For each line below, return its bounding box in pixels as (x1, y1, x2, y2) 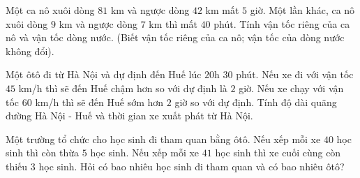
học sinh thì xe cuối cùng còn (215, 145, 341, 160)
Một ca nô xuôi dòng (6, 3, 95, 17)
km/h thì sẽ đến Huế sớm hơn (35, 94, 164, 109)
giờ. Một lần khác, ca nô (250, 3, 355, 17)
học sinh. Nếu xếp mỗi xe (90, 145, 200, 160)
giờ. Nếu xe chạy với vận (239, 80, 344, 95)
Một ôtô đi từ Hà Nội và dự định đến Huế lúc (6, 67, 202, 82)
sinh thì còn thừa (6, 145, 80, 160)
